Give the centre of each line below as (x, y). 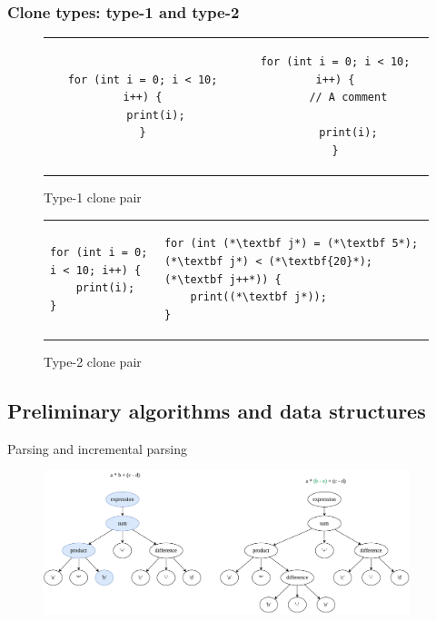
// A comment (348, 98)
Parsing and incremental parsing (98, 448)
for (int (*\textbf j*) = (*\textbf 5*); (291, 244)
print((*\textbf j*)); (258, 297)
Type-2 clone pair (93, 361)
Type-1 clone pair (93, 197)
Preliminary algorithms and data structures (217, 410)
